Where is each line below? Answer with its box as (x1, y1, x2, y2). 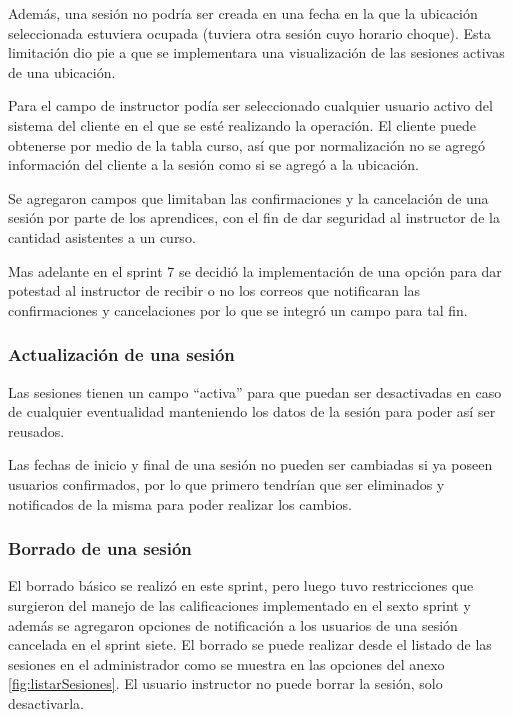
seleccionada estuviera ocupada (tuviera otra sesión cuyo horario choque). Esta (8, 22, 491, 43)
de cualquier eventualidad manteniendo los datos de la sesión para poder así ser (8, 401, 496, 422)
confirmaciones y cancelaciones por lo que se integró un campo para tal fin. (8, 299, 468, 320)
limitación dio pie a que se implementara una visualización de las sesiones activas (8, 42, 505, 63)
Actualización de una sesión (8, 342, 235, 367)
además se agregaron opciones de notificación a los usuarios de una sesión (8, 614, 458, 635)
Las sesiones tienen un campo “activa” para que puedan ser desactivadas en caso (8, 381, 502, 402)
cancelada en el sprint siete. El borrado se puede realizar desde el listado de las (8, 634, 492, 655)
